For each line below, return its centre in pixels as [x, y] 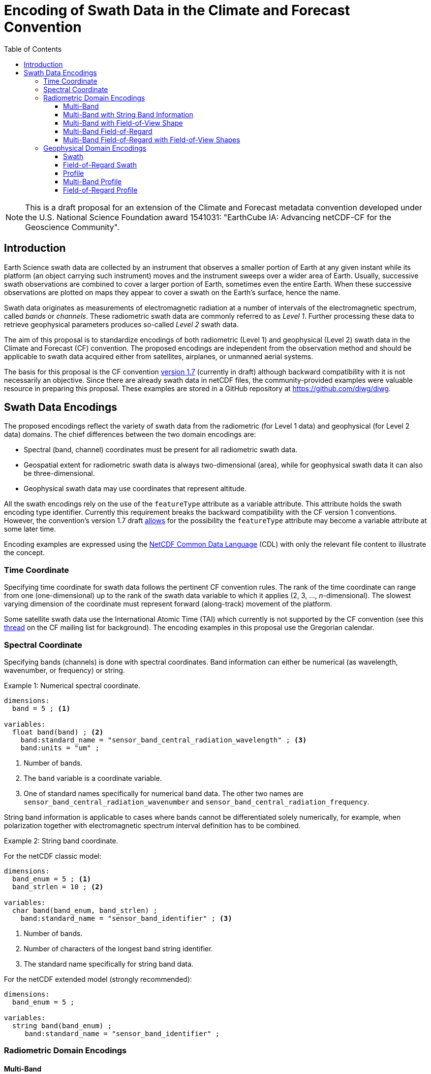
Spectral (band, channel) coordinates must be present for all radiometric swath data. [161, 450]
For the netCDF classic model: [53, 856]
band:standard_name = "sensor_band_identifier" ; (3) [126, 918]
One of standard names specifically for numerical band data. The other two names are [164, 793]
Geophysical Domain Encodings [95, 148]
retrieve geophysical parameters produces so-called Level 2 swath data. [121, 324]
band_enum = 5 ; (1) [52, 879]
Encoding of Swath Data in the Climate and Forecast [177, 10]
